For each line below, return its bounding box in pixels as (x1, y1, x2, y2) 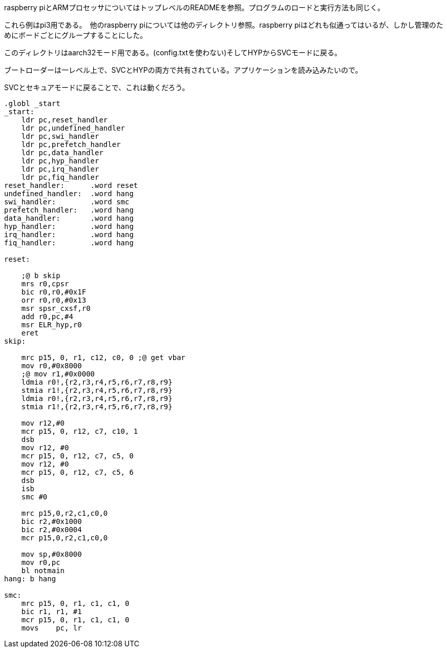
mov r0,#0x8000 (21, 362, 82, 370)
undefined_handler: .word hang (4, 190, 134, 198)
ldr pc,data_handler (21, 149, 103, 157)
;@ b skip (21, 271, 60, 280)
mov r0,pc (21, 558, 60, 566)
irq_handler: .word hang (4, 230, 134, 239)
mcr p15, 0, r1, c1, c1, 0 (21, 616, 130, 624)
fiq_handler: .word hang (4, 239, 134, 247)
